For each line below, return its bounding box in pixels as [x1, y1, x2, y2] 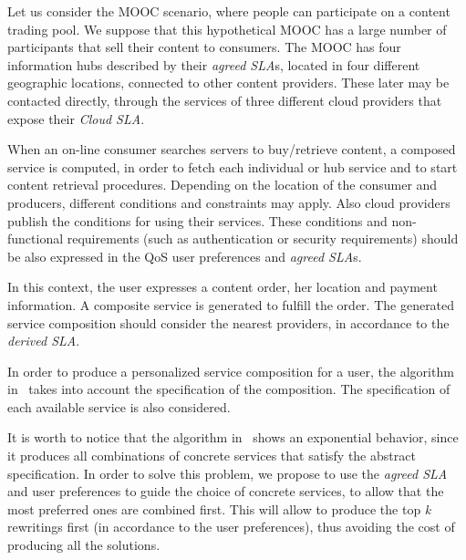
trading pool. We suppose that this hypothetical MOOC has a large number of [7, 19, 447, 38]
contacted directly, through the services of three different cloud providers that [7, 90, 442, 109]
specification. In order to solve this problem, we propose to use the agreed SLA [7, 463, 448, 482]
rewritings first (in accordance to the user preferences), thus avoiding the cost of [7, 517, 455, 536]
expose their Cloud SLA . [7, 109, 145, 128]
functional [7, 229, 64, 248]
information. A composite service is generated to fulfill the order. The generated [7, 295, 455, 314]
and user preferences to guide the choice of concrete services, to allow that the [7, 482, 444, 501]
